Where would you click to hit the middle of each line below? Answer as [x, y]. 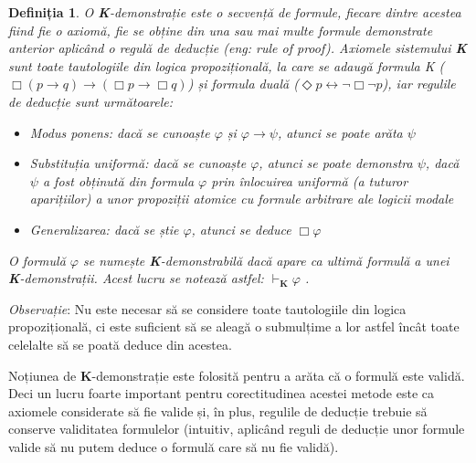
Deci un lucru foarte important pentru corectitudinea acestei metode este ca [222, 393]
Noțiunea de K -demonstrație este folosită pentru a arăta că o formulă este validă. [237, 375]
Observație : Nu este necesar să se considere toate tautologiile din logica [207, 308]
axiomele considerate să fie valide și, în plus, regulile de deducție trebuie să [218, 410]
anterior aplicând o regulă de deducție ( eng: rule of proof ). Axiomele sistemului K [238, 48]
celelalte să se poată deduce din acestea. [120, 344]
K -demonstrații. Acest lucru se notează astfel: [136, 278]
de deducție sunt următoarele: [90, 101]
